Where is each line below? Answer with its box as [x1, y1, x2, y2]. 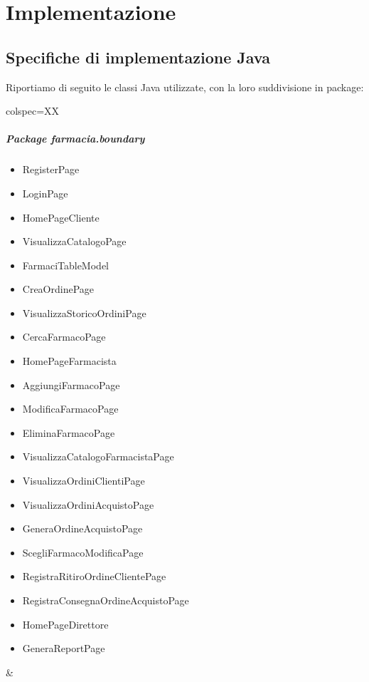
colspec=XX [6, 103, 60, 118]
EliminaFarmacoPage [22, 425, 115, 440]
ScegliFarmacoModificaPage [22, 544, 144, 559]
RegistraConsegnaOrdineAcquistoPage [22, 593, 189, 608]
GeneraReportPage [22, 641, 105, 656]
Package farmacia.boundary [6, 131, 145, 146]
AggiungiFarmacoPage [22, 377, 120, 392]
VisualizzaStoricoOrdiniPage [22, 305, 146, 320]
